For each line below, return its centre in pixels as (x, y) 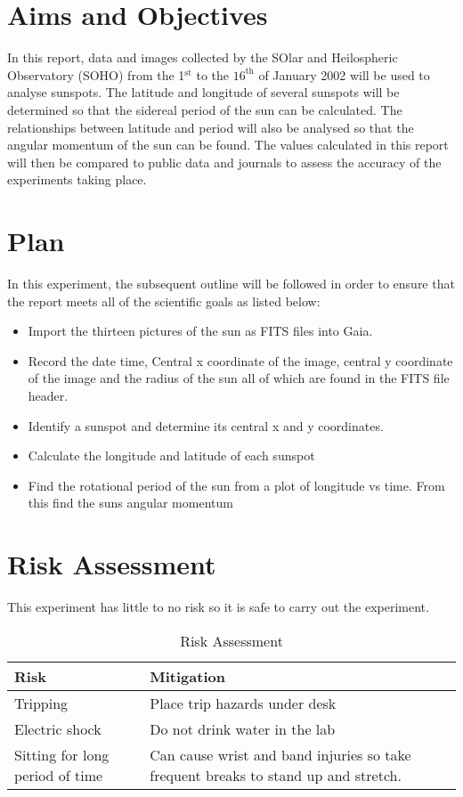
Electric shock (58, 728)
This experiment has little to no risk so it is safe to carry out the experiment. (218, 607)
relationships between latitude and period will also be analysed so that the (211, 127)
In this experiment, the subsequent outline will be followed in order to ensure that (231, 283)
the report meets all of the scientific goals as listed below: (164, 301)
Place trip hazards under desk (243, 703)
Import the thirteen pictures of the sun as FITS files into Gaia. (200, 331)
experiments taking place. (77, 179)
